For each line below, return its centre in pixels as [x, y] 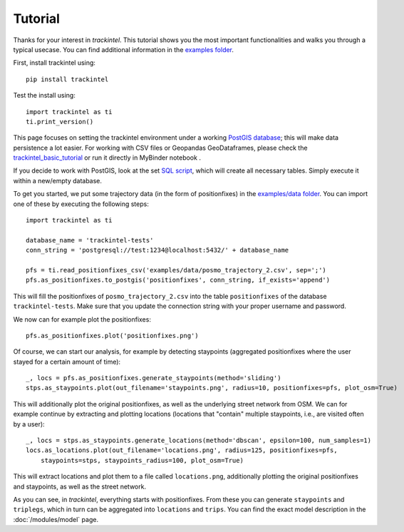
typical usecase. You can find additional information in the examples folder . [124, 49]
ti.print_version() [60, 122]
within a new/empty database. [58, 180]
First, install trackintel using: [55, 63]
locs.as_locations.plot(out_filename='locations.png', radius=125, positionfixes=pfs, [182, 450]
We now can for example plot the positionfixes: [82, 319]
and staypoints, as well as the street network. [79, 486]
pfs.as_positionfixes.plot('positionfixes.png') [112, 336]
